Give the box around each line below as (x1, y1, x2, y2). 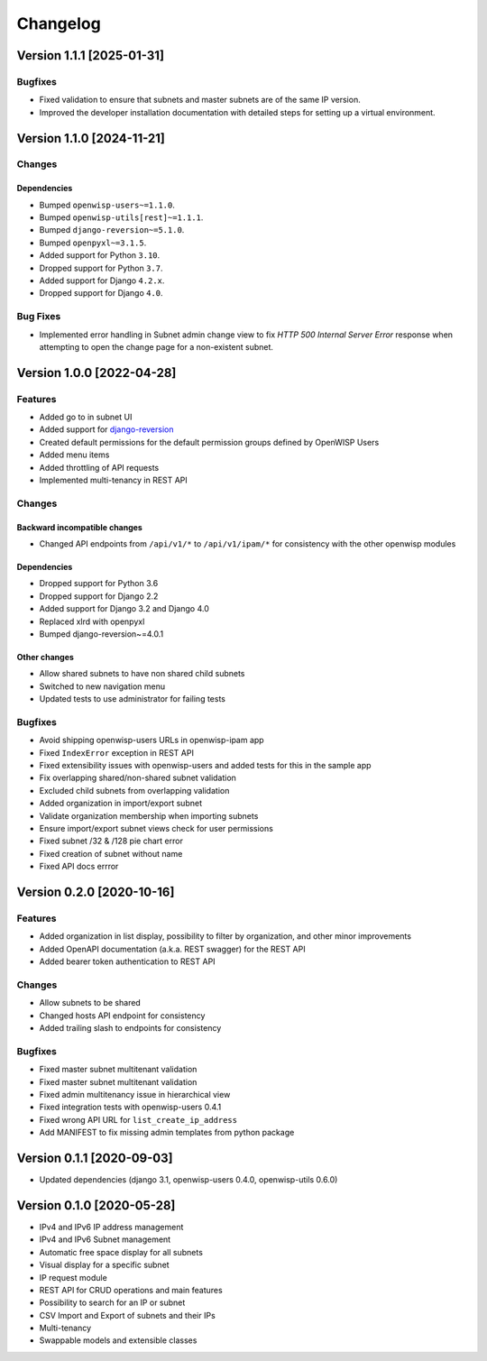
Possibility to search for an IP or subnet (39, 1297, 186, 1308)
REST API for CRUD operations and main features (39, 1284, 223, 1295)
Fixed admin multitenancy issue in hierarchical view (39, 1089, 231, 1099)
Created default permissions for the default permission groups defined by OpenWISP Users (39, 437, 380, 447)
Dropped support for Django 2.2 (39, 591, 159, 602)
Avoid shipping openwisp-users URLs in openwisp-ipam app (39, 735, 265, 746)
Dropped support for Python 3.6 (39, 578, 159, 589)
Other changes (16, 651, 74, 662)
